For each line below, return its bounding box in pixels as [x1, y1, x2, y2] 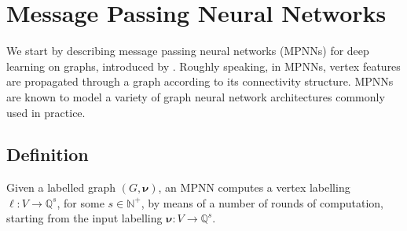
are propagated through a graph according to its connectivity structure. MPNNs [6, 73, 394, 90]
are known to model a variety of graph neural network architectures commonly [6, 88, 385, 104]
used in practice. [6, 104, 86, 120]
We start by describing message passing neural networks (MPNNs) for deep [6, 42, 369, 59]
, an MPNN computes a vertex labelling [158, 179, 350, 196]
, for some [57, 194, 104, 211]
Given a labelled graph [6, 179, 115, 196]
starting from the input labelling [6, 210, 163, 226]
